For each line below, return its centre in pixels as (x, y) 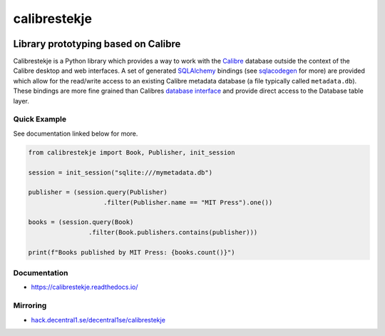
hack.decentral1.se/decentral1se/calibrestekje (98, 320)
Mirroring (30, 305)
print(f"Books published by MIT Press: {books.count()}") (132, 252)
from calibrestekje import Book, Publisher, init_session (132, 152)
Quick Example (40, 119)
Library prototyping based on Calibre (97, 44)
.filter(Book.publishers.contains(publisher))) (173, 232)
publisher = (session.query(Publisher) (98, 192)
